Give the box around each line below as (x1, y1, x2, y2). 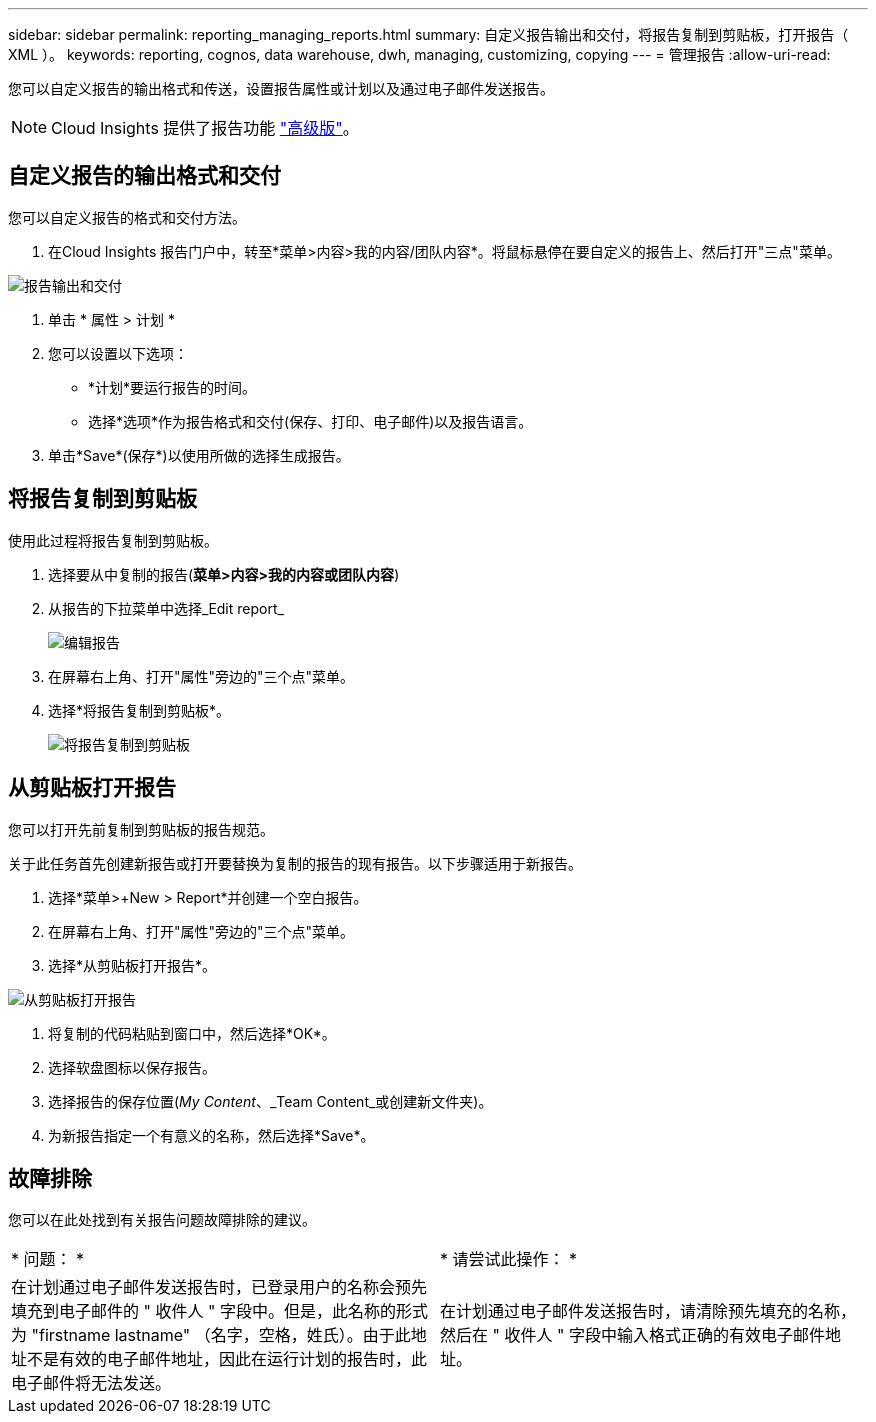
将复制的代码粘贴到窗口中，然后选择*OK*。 (48, 1024, 336, 1042)
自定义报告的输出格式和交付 (8, 163, 281, 189)
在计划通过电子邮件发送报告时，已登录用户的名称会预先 (11, 1277, 428, 1298)
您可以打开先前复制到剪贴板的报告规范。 (8, 820, 274, 838)
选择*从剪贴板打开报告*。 (48, 956, 217, 974)
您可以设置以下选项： (48, 344, 188, 362)
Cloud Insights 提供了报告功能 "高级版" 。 (51, 118, 359, 138)
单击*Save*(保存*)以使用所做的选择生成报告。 (48, 446, 350, 464)
